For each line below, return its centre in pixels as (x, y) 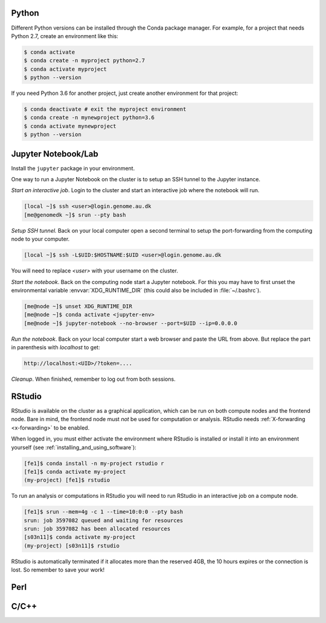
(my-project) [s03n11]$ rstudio (72, 546)
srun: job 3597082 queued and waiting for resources (104, 520)
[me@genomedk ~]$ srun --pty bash (75, 215)
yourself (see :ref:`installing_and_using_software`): (74, 447)
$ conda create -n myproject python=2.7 (84, 61)
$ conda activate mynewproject (70, 126)
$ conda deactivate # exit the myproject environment (105, 109)
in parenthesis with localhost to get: (56, 347)
